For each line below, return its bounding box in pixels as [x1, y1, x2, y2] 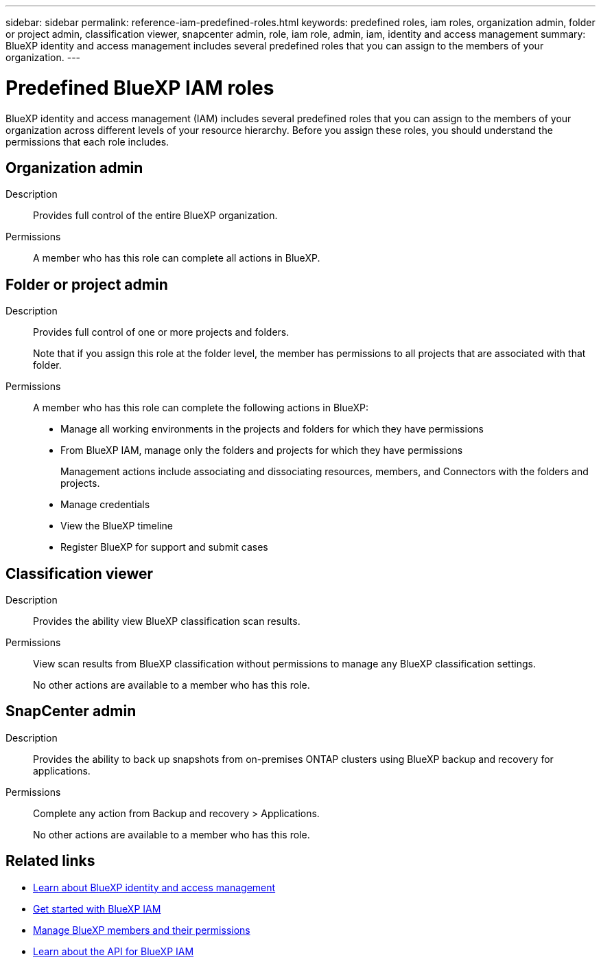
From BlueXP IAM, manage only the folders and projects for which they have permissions [60, 444, 463, 457]
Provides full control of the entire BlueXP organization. [33, 209, 278, 222]
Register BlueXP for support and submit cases [60, 541, 268, 553]
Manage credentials [60, 499, 150, 511]
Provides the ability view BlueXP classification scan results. [33, 615, 300, 628]
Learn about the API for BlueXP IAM [33, 945, 194, 957]
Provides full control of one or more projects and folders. [33, 326, 290, 339]
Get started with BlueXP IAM [33, 902, 161, 915]
